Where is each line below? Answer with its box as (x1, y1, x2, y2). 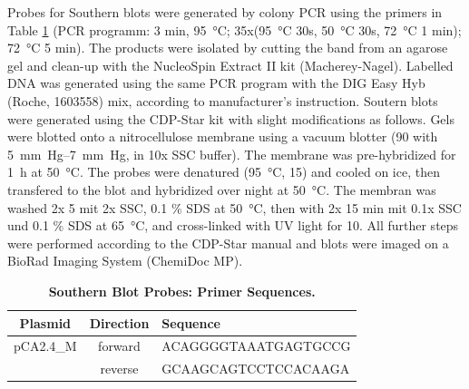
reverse (100, 359, 139, 378)
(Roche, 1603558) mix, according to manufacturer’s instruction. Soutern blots (7, 91, 438, 110)
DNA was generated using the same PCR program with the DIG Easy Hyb (7, 73, 425, 92)
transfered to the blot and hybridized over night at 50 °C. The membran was (7, 180, 436, 199)
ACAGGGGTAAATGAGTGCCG (161, 336, 351, 355)
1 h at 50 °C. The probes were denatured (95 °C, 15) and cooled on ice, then (7, 162, 440, 181)
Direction (89, 313, 150, 332)
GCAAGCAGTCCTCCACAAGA (161, 359, 350, 378)
